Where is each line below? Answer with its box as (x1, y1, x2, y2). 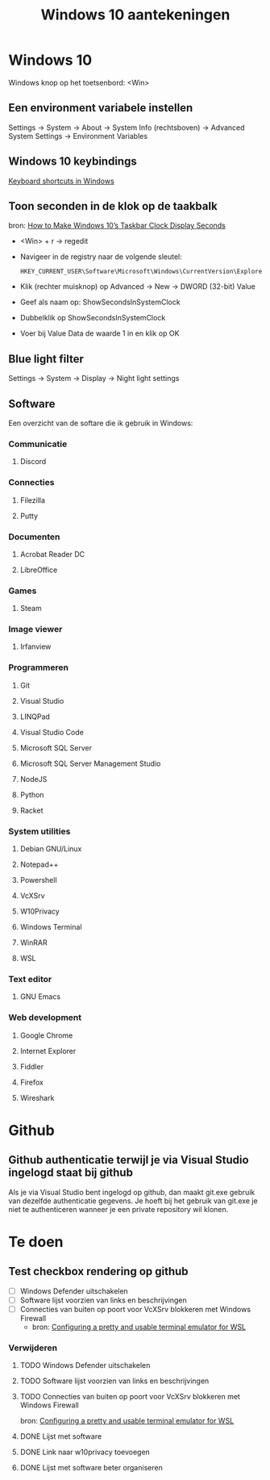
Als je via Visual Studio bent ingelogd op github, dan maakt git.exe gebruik (8, 1187, 255, 1197)
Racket (19, 805, 44, 815)
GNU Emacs (19, 992, 61, 1001)
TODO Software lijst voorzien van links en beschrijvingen (19, 1376, 210, 1386)
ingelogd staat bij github (8, 1166, 133, 1180)
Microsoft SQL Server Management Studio (19, 759, 161, 768)
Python (19, 789, 44, 800)
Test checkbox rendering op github (8, 1265, 189, 1278)
